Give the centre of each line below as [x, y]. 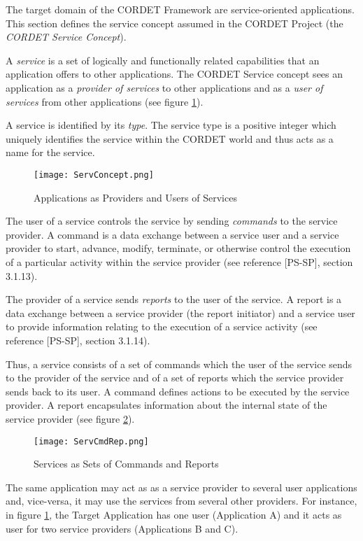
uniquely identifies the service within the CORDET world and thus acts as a [170, 138]
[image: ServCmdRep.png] [91, 441]
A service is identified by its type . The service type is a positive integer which [171, 125]
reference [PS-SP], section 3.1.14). [78, 340]
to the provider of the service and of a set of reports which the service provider [175, 378]
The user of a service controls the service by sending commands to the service [172, 221]
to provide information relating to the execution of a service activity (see [162, 326]
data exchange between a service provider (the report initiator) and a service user [180, 312]
